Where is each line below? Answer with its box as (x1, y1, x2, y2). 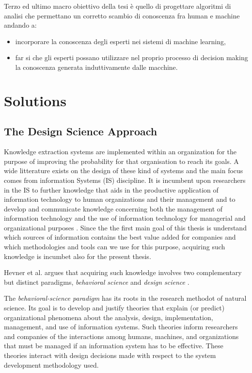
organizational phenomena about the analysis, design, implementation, (4, 312, 213, 322)
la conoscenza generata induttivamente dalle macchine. (15, 62, 178, 72)
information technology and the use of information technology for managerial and (4, 213, 246, 223)
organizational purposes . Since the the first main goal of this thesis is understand (4, 222, 247, 232)
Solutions (4, 90, 66, 110)
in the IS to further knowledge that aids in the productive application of (4, 184, 219, 195)
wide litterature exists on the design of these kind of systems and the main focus (4, 165, 243, 176)
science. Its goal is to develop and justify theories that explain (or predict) (4, 303, 225, 313)
